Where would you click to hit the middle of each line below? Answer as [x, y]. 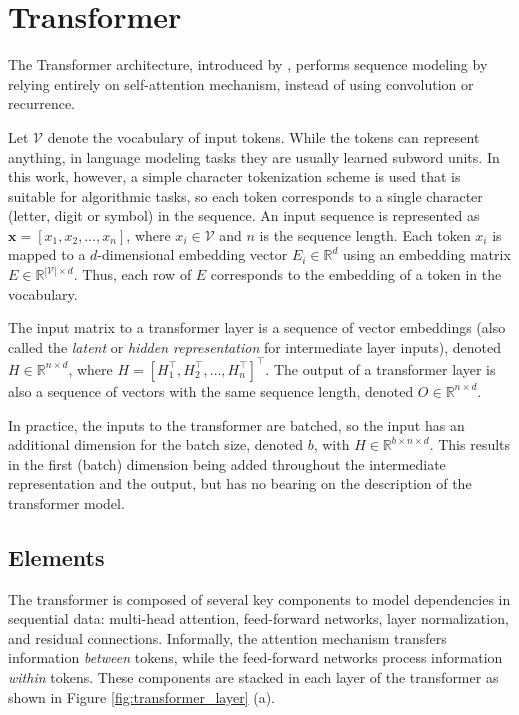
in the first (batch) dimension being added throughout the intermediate [227, 463]
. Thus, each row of [132, 274]
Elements [56, 556]
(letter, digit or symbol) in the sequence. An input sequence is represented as [244, 215]
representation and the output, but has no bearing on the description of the [240, 483]
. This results [470, 444]
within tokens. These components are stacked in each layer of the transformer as [253, 677]
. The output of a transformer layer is [380, 368]
